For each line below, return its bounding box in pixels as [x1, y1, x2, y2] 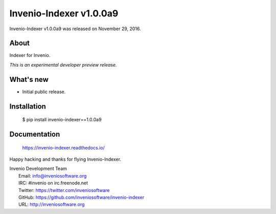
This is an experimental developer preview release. [9, 61, 117, 68]
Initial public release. [22, 89, 66, 95]
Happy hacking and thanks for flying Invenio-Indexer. [9, 156, 122, 162]
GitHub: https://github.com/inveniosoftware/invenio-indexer [18, 194, 145, 200]
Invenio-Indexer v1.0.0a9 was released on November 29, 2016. [9, 26, 141, 32]
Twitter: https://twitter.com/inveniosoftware [18, 187, 110, 193]
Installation [9, 102, 46, 111]
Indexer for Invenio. [9, 52, 51, 58]
